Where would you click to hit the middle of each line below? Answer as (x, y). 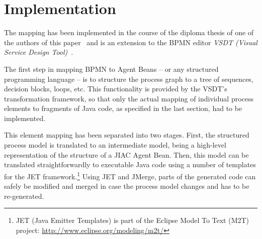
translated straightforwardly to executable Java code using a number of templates (130, 164)
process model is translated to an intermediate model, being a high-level (115, 145)
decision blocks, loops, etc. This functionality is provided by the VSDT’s (116, 89)
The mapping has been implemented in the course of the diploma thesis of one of (129, 32)
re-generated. (24, 196)
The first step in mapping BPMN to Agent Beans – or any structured (111, 69)
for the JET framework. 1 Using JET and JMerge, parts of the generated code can (130, 175)
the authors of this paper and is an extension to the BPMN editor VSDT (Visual (131, 42)
